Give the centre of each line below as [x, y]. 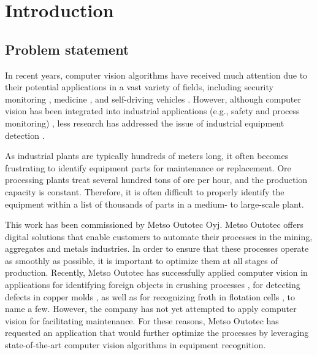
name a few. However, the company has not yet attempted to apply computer [151, 309]
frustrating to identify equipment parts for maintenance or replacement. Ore [148, 167]
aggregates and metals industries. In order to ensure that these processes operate [157, 248]
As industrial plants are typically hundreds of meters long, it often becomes [147, 156]
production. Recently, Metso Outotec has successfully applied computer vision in [156, 272]
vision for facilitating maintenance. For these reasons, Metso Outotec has [142, 320]
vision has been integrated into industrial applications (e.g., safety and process [152, 111]
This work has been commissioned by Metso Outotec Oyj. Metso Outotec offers [154, 224]
